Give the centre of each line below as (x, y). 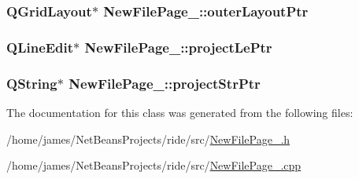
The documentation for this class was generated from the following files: (180, 112)
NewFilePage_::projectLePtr (178, 47)
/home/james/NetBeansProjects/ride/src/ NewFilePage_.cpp (154, 165)
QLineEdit (40, 47)
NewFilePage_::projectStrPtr (165, 83)
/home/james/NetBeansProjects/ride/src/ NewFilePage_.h (148, 139)
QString (32, 83)
